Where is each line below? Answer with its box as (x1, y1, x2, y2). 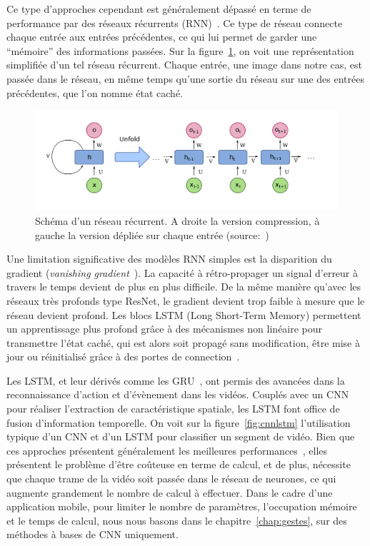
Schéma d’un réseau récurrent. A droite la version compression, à (35, 213, 320, 228)
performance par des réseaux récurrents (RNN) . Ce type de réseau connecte (6, 15, 343, 30)
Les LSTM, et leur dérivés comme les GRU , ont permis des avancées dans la (6, 373, 345, 388)
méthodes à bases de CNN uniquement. (6, 527, 179, 542)
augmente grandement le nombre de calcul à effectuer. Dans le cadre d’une (6, 485, 333, 500)
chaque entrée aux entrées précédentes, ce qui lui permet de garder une (6, 29, 317, 44)
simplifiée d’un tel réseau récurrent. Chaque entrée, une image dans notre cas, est (6, 57, 362, 72)
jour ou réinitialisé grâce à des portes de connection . (6, 349, 240, 364)
